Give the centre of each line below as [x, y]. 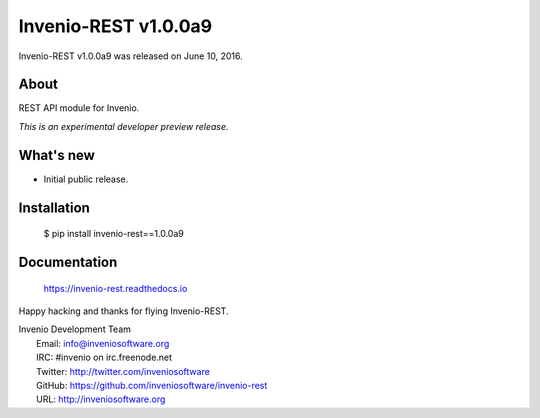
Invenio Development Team [75, 329]
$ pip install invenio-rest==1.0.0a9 [113, 234]
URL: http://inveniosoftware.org [101, 399]
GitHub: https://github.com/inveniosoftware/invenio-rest [152, 385]
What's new [56, 155]
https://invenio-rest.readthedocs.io [115, 288]
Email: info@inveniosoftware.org [103, 343]
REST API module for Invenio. [79, 108]
